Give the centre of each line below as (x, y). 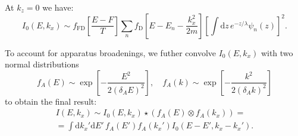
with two (277, 52)
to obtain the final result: (51, 101)
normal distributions (42, 64)
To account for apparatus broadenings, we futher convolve (110, 52)
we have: (58, 7)
